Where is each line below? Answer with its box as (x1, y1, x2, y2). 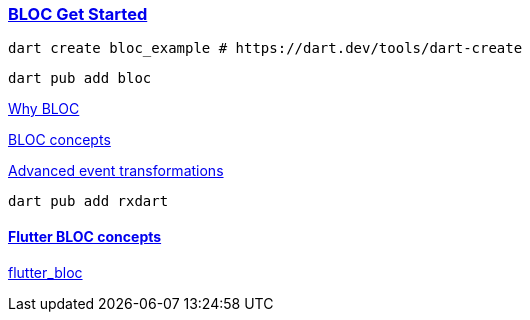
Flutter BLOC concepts (8, 227, 162, 245)
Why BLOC (8, 100, 80, 118)
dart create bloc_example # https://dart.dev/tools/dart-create (8, 40, 523, 57)
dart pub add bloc (8, 70, 152, 87)
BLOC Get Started (8, 4, 148, 24)
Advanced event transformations (8, 162, 224, 180)
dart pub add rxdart (8, 193, 169, 210)
